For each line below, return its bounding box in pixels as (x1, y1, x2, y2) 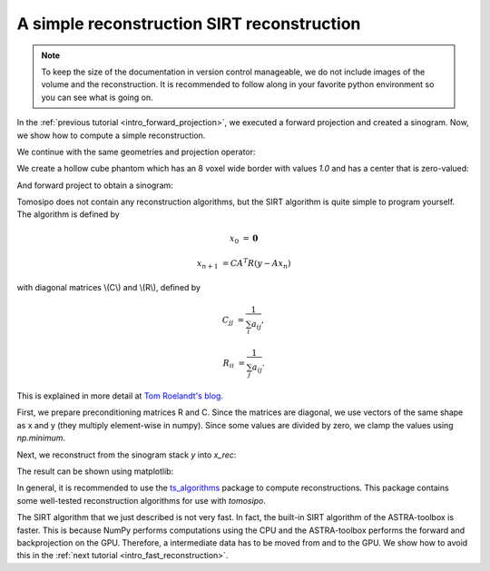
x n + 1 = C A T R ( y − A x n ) (196, 257, 291, 271)
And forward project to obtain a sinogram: (16, 180, 174, 191)
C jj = (221, 314, 245, 327)
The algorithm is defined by (16, 209, 120, 220)
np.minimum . (16, 432, 66, 444)
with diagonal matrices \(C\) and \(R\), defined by (16, 281, 201, 292)
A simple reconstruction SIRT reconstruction (16, 14, 361, 34)
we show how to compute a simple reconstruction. (16, 130, 206, 141)
